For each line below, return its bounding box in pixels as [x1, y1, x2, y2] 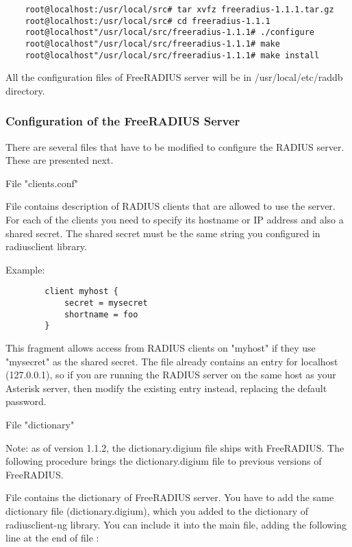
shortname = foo [64, 309, 138, 319]
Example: [5, 262, 45, 276]
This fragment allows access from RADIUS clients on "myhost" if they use [5, 341, 316, 355]
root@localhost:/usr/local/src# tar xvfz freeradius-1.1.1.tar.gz [25, 5, 334, 14]
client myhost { [45, 287, 118, 297]
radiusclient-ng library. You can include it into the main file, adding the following [5, 517, 347, 531]
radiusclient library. [5, 239, 87, 254]
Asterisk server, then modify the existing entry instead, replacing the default [5, 380, 327, 395]
